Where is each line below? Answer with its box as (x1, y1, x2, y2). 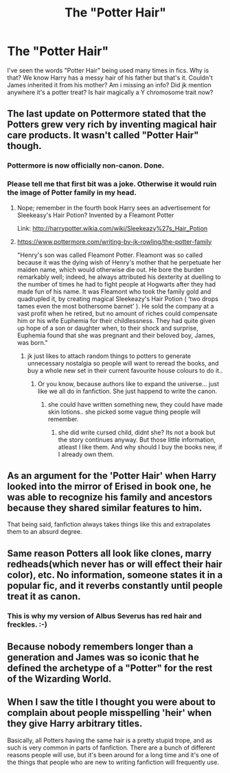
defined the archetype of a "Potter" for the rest (7, 662, 213, 674)
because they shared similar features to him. (7, 502, 203, 513)
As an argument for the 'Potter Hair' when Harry (7, 469, 217, 482)
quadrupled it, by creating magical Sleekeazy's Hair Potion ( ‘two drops (16, 294, 218, 303)
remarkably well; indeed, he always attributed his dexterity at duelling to (16, 273, 221, 281)
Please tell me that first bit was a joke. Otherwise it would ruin (7, 179, 217, 189)
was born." (16, 338, 48, 346)
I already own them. (58, 450, 115, 458)
